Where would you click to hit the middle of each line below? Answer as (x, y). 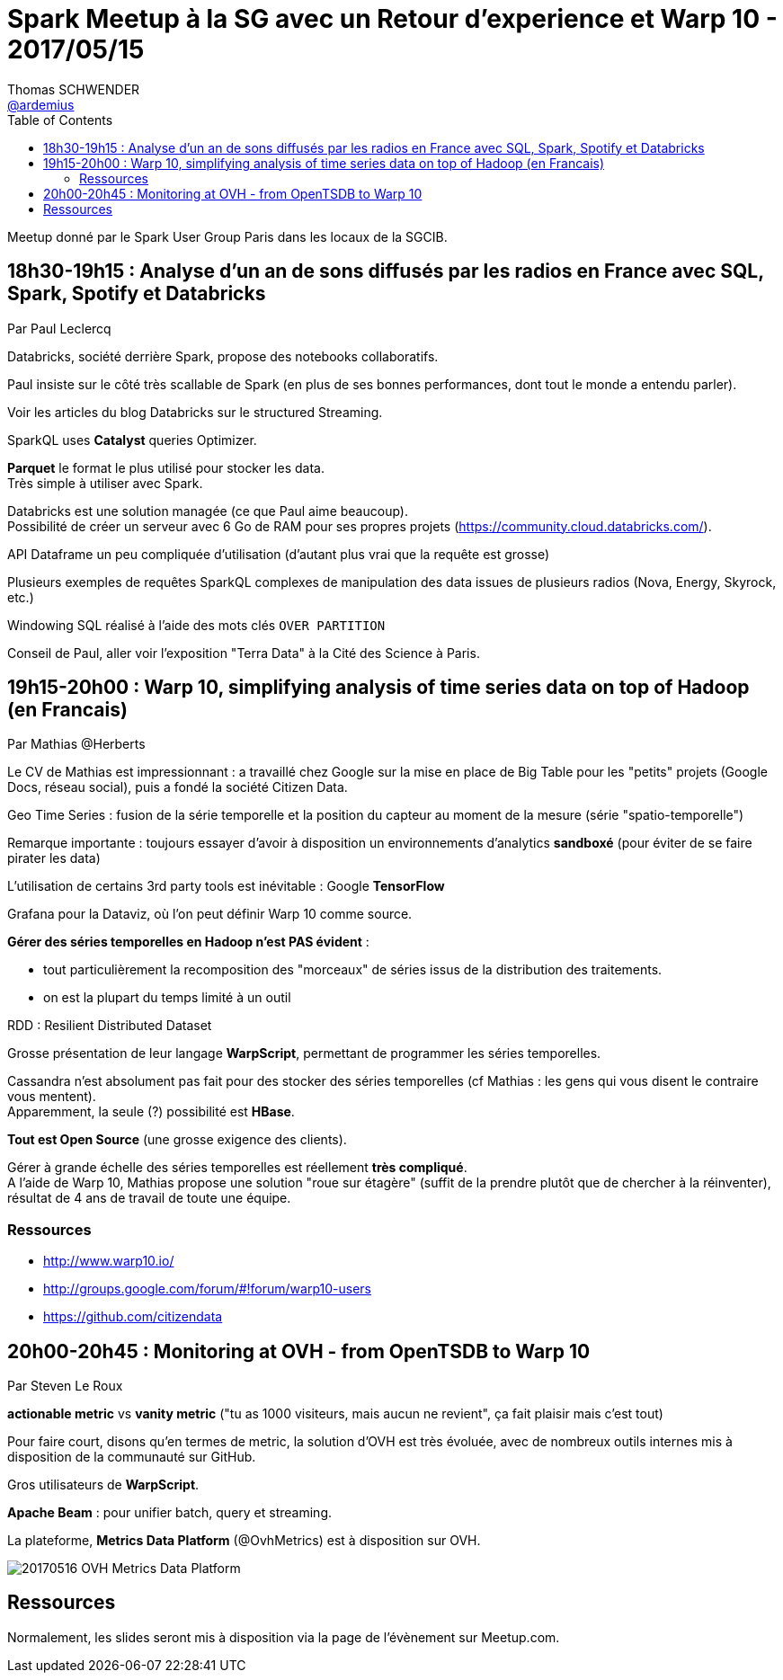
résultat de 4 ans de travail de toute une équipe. (149, 1198)
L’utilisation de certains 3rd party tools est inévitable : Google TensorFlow (226, 886)
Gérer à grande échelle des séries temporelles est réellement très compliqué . (237, 1168)
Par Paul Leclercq (59, 328)
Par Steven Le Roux (65, 1386)
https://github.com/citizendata (133, 1317)
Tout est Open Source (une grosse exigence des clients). (177, 1140)
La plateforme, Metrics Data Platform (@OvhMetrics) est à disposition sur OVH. (244, 1541)
